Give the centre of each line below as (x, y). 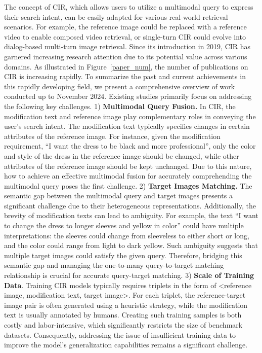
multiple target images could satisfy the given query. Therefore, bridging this (123, 255)
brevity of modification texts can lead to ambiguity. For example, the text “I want (131, 215)
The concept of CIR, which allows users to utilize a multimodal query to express (129, 7)
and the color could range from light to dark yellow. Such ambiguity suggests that (131, 245)
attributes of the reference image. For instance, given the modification (112, 136)
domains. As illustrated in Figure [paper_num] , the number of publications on (126, 66)
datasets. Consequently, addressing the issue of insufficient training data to (120, 334)
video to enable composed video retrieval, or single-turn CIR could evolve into (125, 36)
